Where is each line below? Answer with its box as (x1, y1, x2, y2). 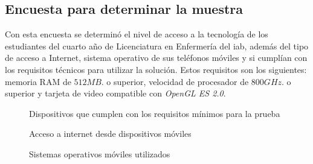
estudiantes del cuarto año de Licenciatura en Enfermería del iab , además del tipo (5, 39, 309, 52)
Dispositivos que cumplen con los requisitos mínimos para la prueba (29, 107, 280, 119)
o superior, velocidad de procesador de (106, 75, 249, 87)
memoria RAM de (5, 75, 71, 87)
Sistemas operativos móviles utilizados (29, 147, 170, 160)
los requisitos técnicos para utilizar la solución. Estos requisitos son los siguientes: (5, 63, 307, 75)
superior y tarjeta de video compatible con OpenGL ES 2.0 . (5, 87, 226, 99)
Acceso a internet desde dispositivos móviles (29, 127, 192, 140)
